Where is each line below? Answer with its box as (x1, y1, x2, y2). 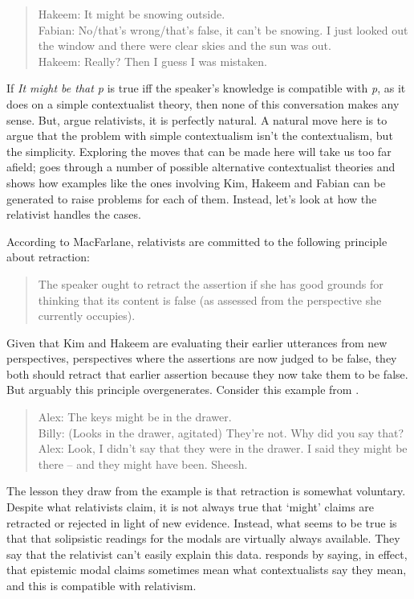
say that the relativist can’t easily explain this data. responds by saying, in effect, (6, 545, 408, 562)
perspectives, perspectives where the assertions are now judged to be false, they (6, 350, 397, 367)
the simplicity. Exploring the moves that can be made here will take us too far (6, 142, 392, 159)
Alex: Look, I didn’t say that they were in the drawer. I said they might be (38, 440, 408, 457)
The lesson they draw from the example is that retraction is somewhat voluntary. (6, 482, 406, 499)
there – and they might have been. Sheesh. (38, 455, 248, 472)
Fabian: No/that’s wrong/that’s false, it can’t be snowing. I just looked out (38, 21, 408, 38)
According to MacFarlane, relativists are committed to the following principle (6, 232, 388, 249)
